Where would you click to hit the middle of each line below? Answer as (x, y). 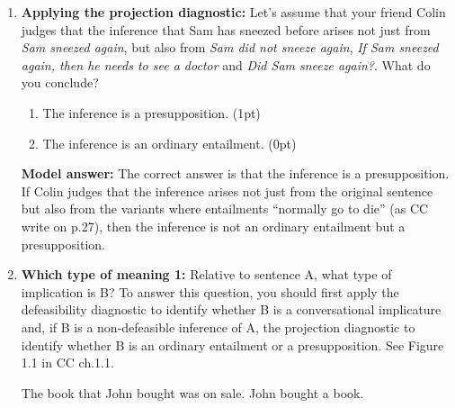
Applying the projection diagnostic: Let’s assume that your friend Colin (233, 12)
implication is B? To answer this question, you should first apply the (210, 291)
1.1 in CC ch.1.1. (67, 363)
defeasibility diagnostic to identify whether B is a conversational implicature (231, 309)
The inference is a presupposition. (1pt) (152, 112)
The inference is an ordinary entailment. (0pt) (170, 143)
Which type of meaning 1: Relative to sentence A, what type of (206, 274)
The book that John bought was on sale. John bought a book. (192, 392)
